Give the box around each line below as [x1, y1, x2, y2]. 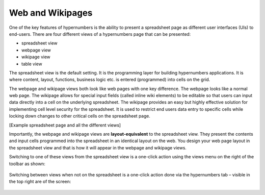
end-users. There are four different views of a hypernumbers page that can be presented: [9, 31, 191, 37]
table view [21, 61, 43, 67]
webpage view [21, 47, 51, 53]
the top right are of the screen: [9, 179, 71, 185]
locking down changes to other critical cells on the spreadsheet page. [9, 113, 151, 119]
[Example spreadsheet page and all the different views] [9, 122, 121, 128]
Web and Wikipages [9, 7, 93, 18]
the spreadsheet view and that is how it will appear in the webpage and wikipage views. [9, 145, 186, 150]
